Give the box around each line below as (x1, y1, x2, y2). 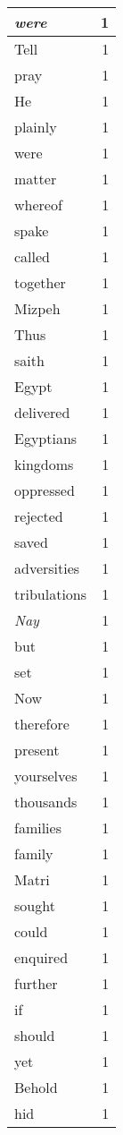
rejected (14, 506, 63, 526)
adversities (14, 558, 80, 578)
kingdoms (14, 454, 74, 474)
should (14, 1025, 55, 1045)
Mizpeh (14, 298, 61, 319)
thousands (14, 791, 78, 812)
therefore (14, 713, 70, 734)
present (14, 739, 60, 760)
